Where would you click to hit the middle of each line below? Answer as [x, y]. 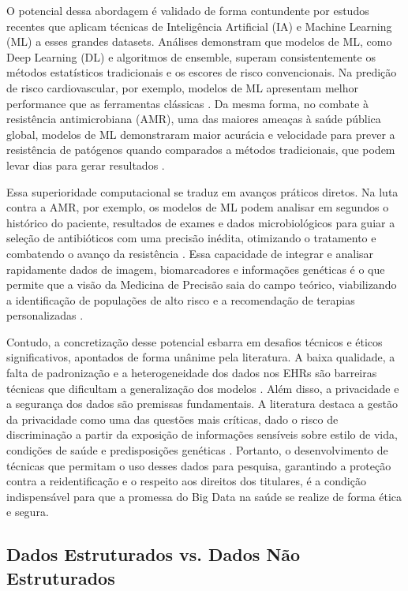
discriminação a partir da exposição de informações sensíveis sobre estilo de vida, [202, 434]
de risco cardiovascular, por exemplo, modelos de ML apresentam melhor [182, 87]
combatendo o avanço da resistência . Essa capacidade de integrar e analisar [190, 253]
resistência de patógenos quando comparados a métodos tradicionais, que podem [201, 150]
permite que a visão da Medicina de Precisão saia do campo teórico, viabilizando [202, 284]
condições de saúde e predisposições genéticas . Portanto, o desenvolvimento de [197, 450]
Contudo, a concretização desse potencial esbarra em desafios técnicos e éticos [195, 341]
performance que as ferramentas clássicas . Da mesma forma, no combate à [187, 103]
